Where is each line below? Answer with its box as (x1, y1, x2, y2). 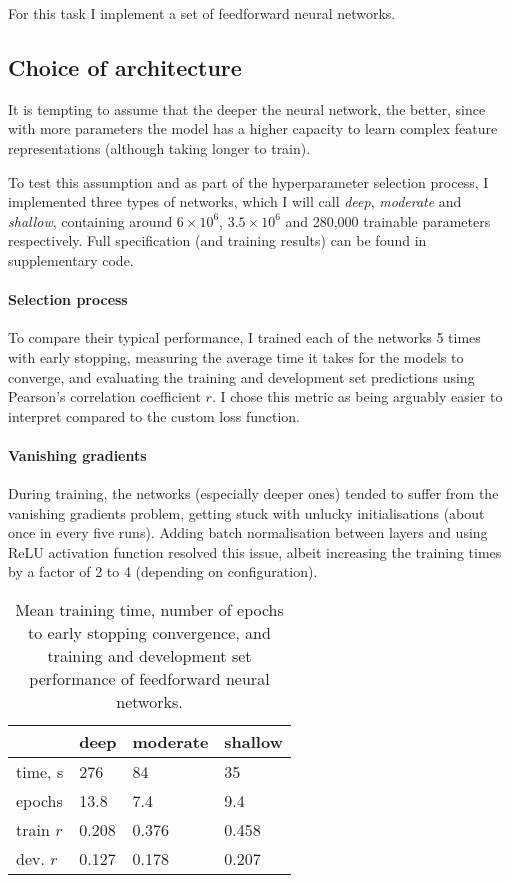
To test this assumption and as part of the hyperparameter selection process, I (8, 171, 489, 192)
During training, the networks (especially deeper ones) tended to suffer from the (8, 483, 499, 504)
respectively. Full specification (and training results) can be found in (8, 230, 427, 251)
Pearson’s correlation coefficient (8, 386, 201, 407)
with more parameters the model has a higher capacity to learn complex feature (8, 118, 498, 139)
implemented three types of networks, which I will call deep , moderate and (8, 191, 462, 212)
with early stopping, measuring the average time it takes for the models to (8, 346, 464, 367)
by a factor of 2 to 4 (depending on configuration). (8, 561, 318, 582)
